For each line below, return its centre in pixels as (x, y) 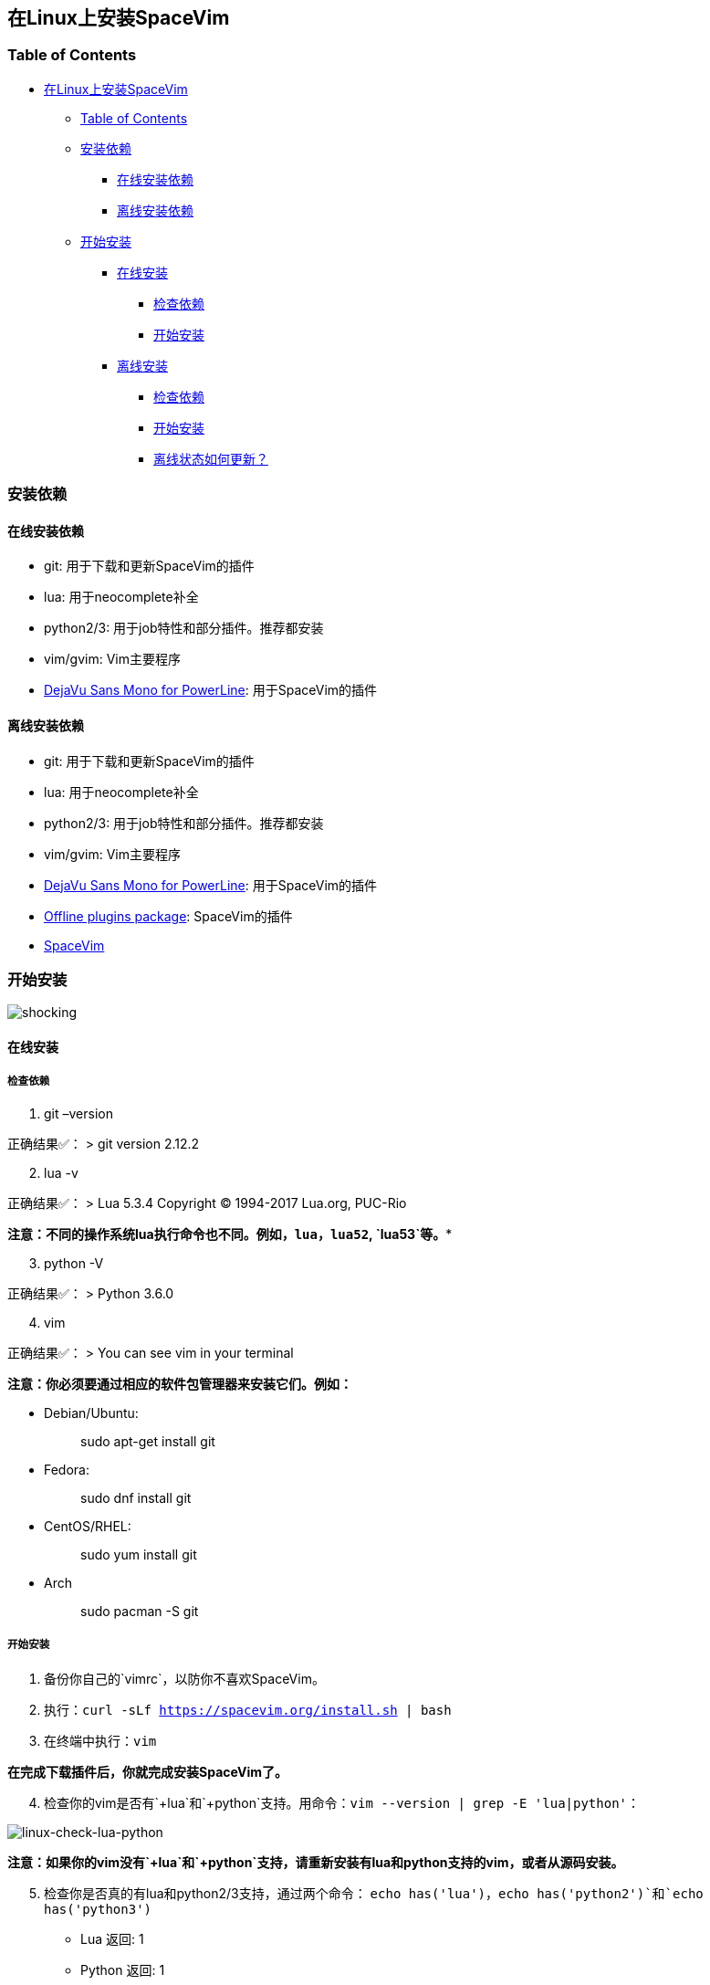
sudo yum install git (139, 1554)
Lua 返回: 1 (112, 1938)
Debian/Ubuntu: (91, 1413)
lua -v (61, 1172)
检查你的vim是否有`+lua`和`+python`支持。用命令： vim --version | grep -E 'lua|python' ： (342, 1802)
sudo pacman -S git (140, 1611)
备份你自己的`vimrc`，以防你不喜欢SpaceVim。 (184, 1678)
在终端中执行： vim (100, 1740)
